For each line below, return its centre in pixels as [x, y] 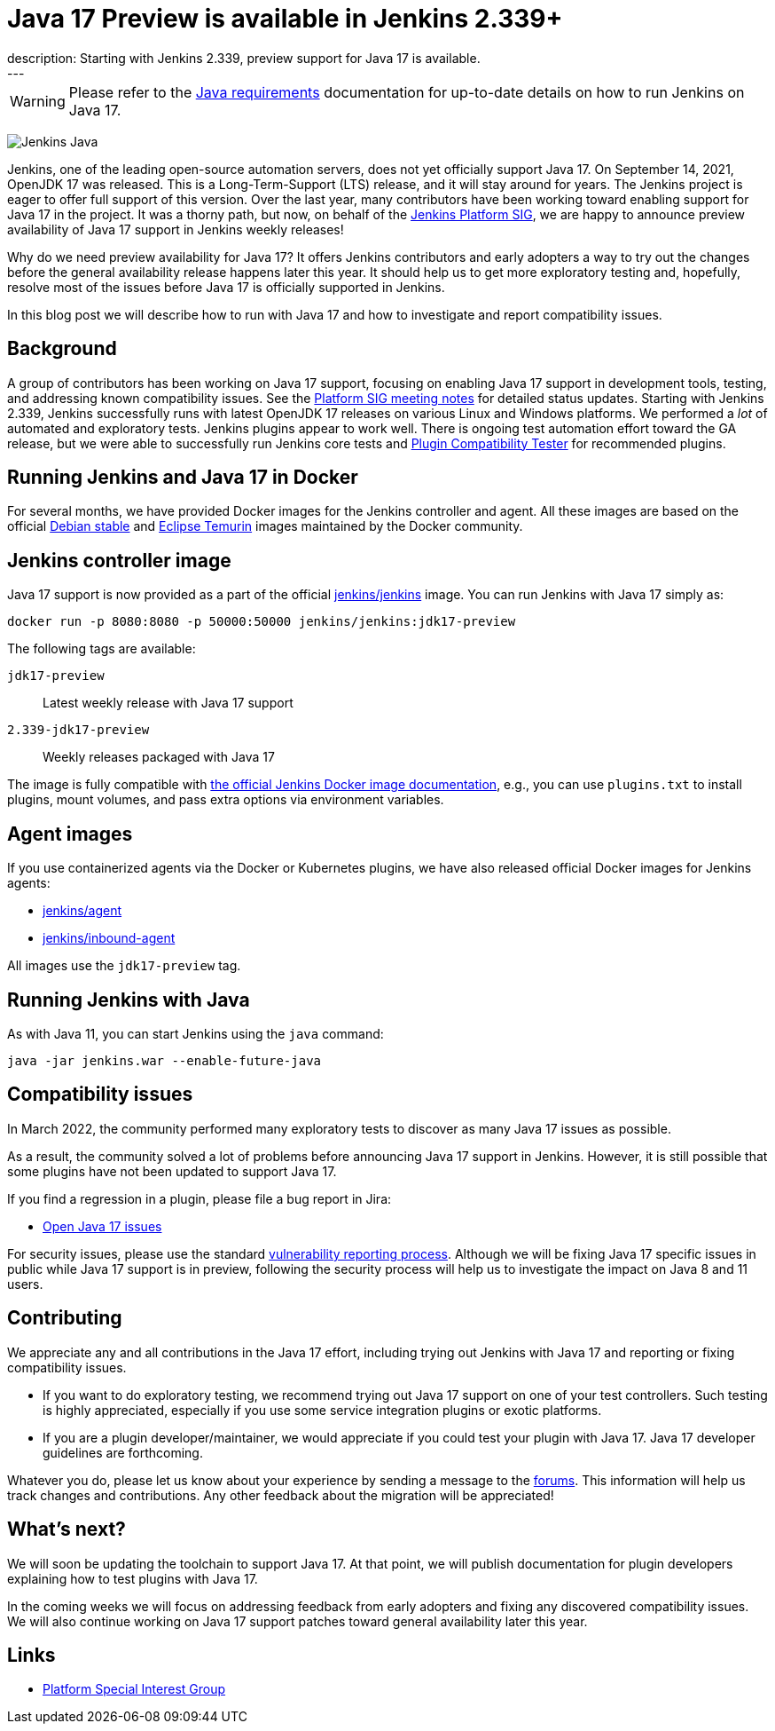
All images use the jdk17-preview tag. [124, 966]
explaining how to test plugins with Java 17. [133, 1578]
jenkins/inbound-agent [109, 938]
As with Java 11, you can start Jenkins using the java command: [196, 1033]
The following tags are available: [102, 649]
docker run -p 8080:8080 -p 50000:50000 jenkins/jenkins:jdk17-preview [262, 622]
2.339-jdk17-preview [78, 730]
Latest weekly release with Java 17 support [168, 703]
